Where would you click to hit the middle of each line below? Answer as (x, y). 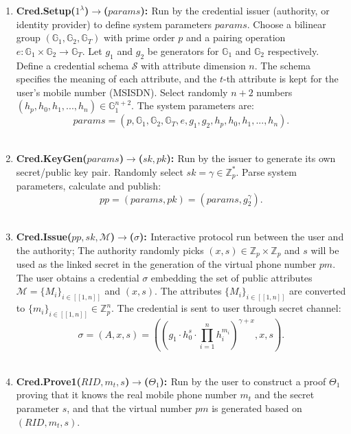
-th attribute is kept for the (281, 79)
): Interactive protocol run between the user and (242, 237)
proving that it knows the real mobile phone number (126, 395)
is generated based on (257, 408)
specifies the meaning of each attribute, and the (116, 79)
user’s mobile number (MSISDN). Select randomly (122, 92)
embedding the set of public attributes (231, 277)
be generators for (183, 50)
